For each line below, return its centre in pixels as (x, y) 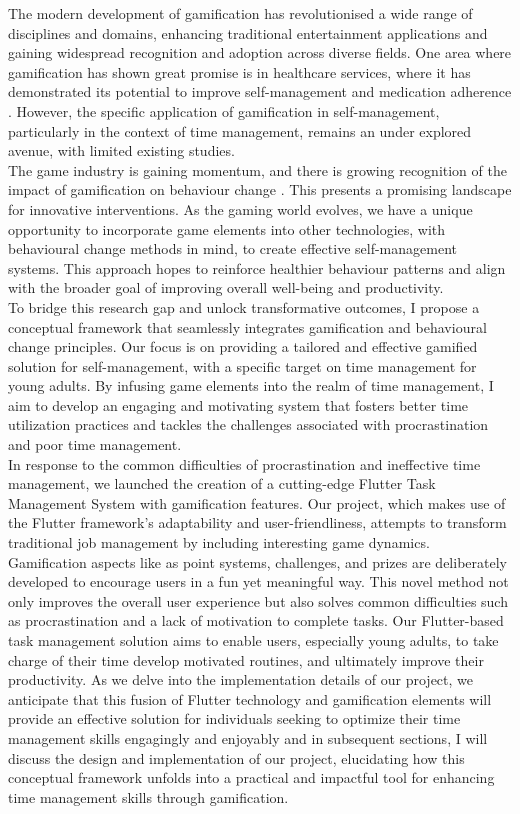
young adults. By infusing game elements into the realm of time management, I (251, 385)
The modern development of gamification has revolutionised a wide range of (240, 13)
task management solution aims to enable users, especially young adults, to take (253, 640)
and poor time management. (95, 444)
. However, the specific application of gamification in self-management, (224, 110)
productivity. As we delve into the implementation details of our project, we (240, 679)
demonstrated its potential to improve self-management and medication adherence (260, 91)
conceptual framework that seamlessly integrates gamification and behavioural (247, 326)
